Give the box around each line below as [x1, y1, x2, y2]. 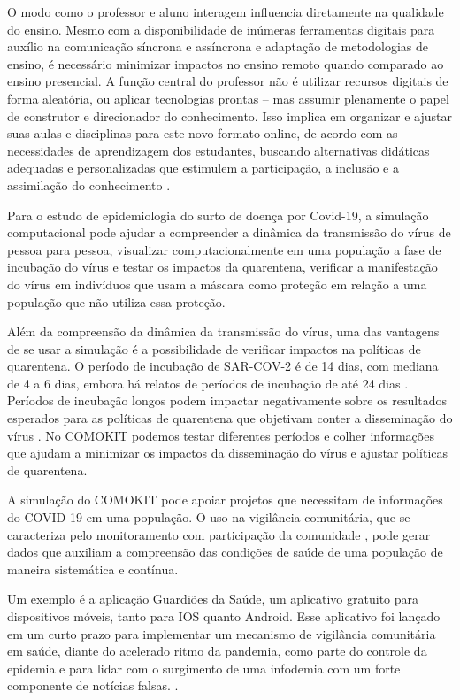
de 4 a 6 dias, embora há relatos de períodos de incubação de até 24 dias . [7, 373, 409, 392]
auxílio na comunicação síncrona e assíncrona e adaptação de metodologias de [7, 37, 428, 56]
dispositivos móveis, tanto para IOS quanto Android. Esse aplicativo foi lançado [7, 607, 441, 625]
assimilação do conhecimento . [7, 175, 171, 194]
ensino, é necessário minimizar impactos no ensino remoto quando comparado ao [7, 54, 444, 73]
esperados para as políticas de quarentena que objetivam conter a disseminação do [7, 409, 453, 427]
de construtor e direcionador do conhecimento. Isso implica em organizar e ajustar [7, 106, 453, 125]
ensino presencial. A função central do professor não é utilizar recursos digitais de [7, 72, 448, 90]
